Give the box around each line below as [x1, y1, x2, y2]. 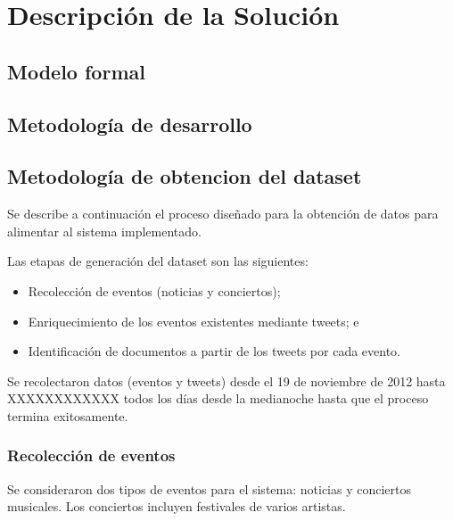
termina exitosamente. [7, 406, 128, 425]
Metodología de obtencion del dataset [7, 162, 362, 190]
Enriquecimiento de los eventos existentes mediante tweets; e [28, 311, 359, 330]
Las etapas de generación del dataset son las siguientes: [7, 252, 309, 270]
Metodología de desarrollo [7, 110, 252, 137]
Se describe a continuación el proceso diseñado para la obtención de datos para [7, 204, 439, 223]
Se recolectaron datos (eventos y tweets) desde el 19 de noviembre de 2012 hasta [7, 371, 446, 390]
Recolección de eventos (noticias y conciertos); [28, 281, 281, 300]
